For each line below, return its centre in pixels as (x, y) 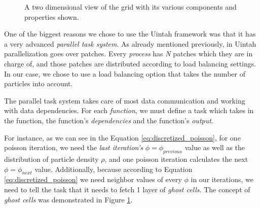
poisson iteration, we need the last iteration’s (74, 147)
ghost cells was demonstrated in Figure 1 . (68, 199)
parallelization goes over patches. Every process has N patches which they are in (128, 54)
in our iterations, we (222, 179)
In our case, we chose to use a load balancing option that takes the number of (125, 73)
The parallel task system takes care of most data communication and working (125, 100)
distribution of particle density (51, 159)
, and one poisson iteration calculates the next (176, 159)
